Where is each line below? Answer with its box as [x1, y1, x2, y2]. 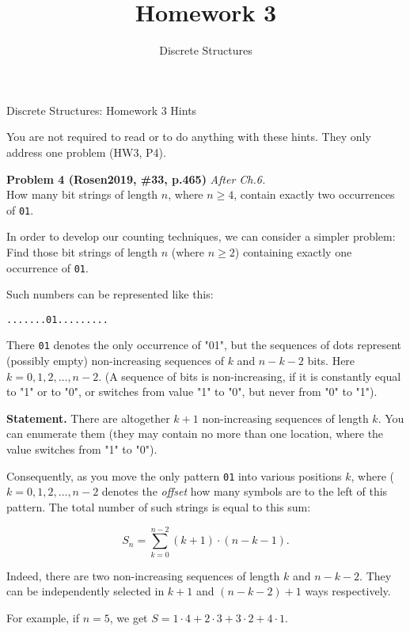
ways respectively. [305, 583, 391, 599]
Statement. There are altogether [6, 409, 170, 426]
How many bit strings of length [6, 186, 158, 203]
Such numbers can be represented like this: [6, 286, 214, 302]
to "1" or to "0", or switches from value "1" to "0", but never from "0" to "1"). [6, 383, 378, 400]
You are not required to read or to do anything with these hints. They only [6, 128, 371, 145]
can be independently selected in [6, 583, 165, 599]
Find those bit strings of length [6, 243, 158, 260]
